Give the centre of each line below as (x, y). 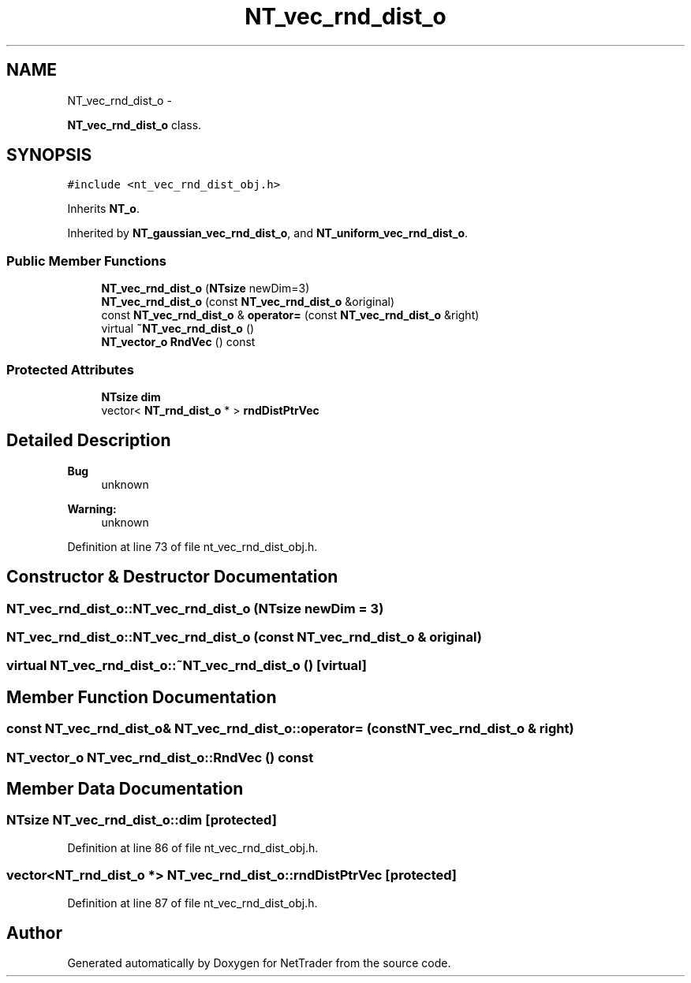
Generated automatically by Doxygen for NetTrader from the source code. (259, 963)
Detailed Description (89, 441)
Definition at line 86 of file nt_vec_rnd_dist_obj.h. (193, 847)
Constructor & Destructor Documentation (172, 577)
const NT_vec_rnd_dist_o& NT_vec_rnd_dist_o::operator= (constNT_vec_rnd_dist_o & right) (290, 729)
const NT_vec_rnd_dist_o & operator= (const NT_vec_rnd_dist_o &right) (290, 315)
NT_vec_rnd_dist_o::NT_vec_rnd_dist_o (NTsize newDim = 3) (195, 608)
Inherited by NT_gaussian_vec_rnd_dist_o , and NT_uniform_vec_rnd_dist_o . (268, 233)
